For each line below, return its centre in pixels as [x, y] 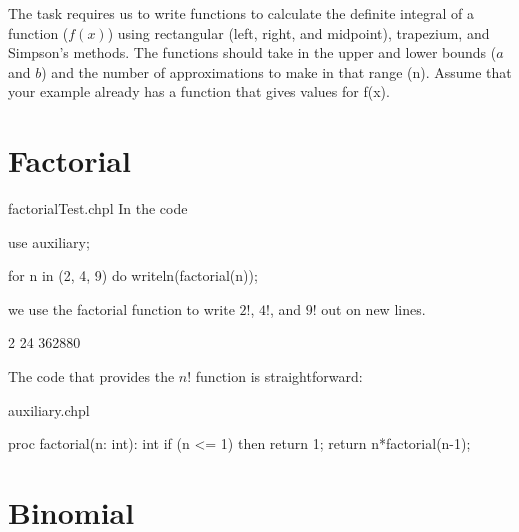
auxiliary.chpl [49, 409]
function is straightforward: [279, 376]
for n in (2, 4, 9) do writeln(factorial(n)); [133, 275]
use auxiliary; [49, 241]
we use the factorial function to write [121, 308]
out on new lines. [373, 308]
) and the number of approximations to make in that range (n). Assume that [276, 71]
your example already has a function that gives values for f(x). [199, 91]
